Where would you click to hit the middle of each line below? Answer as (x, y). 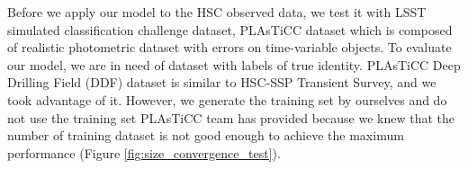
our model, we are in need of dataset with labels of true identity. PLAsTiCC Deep (234, 64)
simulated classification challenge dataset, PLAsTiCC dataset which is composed (230, 29)
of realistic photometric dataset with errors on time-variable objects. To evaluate (229, 47)
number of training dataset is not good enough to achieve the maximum (206, 135)
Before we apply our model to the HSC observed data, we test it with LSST (217, 12)
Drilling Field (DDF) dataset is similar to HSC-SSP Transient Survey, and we (222, 82)
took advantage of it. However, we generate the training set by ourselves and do (227, 99)
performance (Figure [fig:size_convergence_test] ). (144, 152)
